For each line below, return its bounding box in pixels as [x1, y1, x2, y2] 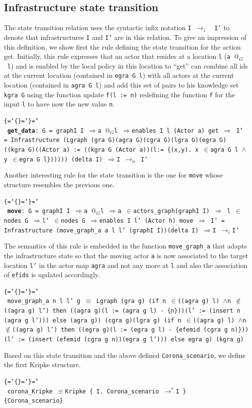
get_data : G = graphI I [7, 127, 84, 134]
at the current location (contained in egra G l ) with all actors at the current [4, 70, 234, 80]
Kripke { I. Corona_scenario [65, 388, 159, 395]
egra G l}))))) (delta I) [19, 156, 103, 163]
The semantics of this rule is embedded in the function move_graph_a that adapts [4, 241, 247, 251]
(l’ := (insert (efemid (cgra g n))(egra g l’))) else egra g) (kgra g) [4, 336, 244, 343]
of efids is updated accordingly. [4, 269, 100, 280]
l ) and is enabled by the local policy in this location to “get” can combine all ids [7, 60, 248, 71]
